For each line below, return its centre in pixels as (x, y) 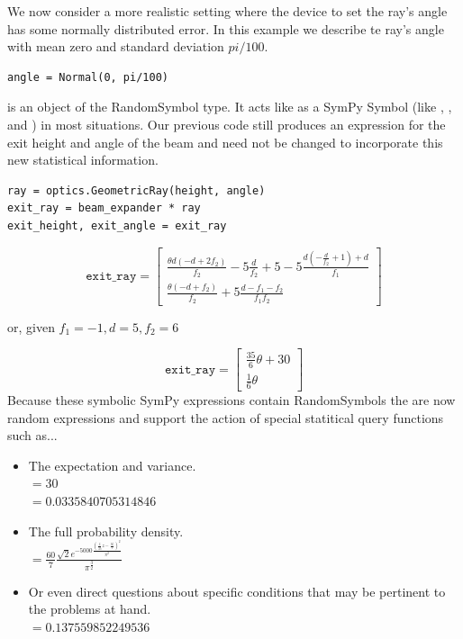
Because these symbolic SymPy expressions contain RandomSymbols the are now (231, 400)
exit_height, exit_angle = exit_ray (117, 225)
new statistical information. (83, 160)
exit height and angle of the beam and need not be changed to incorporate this (225, 142)
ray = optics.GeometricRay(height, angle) (136, 190)
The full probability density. (106, 531)
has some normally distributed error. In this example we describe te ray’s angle (226, 28)
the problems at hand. (90, 609)
